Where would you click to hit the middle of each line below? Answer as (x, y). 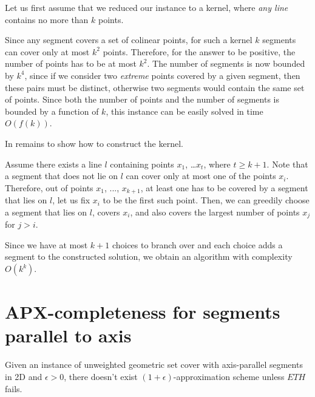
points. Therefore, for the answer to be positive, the (199, 51)
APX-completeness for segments (143, 312)
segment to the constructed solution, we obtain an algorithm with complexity (149, 256)
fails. (14, 388)
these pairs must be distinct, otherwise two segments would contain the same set (155, 87)
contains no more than (47, 19)
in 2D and (24, 376)
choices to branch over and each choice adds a (197, 244)
